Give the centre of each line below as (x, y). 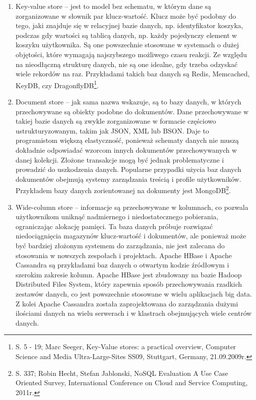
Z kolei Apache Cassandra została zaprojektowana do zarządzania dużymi (127, 303)
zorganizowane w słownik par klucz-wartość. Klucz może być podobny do (126, 16)
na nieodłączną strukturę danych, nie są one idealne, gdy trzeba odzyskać (127, 64)
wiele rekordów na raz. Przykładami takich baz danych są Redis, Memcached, (132, 74)
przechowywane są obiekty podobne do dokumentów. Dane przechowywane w (132, 111)
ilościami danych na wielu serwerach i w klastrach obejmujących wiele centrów (133, 313)
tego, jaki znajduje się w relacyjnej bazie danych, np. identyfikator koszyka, (129, 25)
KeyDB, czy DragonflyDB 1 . (57, 84)
